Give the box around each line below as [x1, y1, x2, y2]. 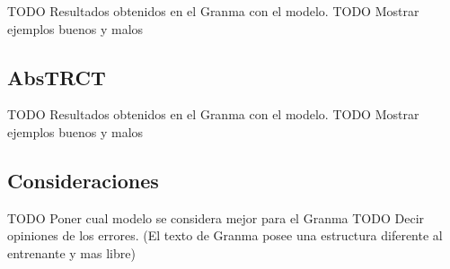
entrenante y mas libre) [7, 243, 136, 262]
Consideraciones [7, 166, 159, 194]
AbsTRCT [7, 63, 106, 91]
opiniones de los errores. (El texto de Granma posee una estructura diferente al [7, 226, 443, 245]
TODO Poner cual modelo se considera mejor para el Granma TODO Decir [7, 208, 425, 227]
